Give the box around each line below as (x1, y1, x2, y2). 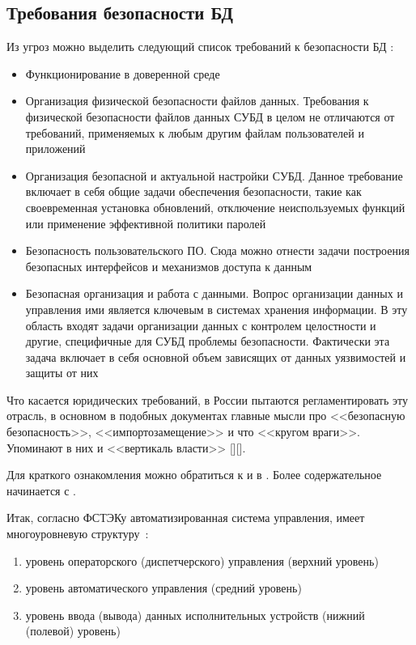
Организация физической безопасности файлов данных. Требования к (25, 92, 369, 109)
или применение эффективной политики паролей (25, 214, 266, 231)
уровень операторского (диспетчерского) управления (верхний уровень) (25, 552, 379, 569)
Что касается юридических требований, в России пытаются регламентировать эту (6, 391, 408, 408)
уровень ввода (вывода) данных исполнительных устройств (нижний (25, 606, 365, 623)
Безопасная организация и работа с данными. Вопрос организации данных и (25, 285, 403, 302)
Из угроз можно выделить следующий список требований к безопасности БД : (6, 38, 394, 55)
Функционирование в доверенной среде (25, 65, 220, 82)
